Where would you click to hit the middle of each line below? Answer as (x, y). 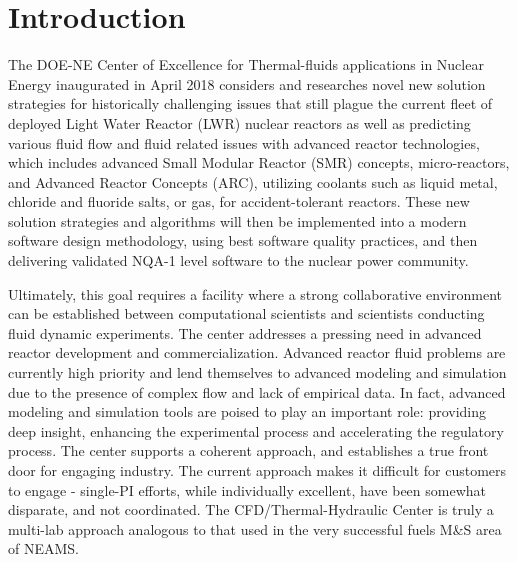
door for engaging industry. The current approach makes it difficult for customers (257, 470)
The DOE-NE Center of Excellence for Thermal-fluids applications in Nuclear (246, 64)
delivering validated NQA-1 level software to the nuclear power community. (238, 260)
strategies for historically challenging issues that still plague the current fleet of (250, 103)
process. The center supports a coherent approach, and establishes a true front (248, 450)
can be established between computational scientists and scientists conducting (246, 313)
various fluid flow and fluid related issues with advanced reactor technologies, (244, 142)
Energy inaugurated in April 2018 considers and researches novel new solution (247, 83)
